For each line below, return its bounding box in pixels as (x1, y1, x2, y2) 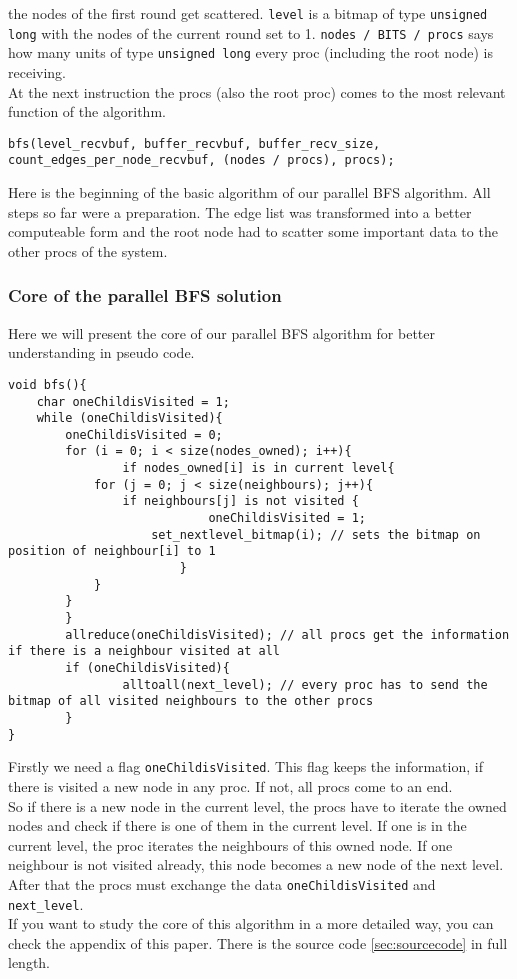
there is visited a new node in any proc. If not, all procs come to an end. (8, 775, 453, 796)
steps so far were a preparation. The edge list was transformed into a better (8, 201, 472, 222)
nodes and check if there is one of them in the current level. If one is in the (8, 815, 467, 836)
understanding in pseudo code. (8, 342, 195, 363)
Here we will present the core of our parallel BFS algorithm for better (8, 322, 435, 343)
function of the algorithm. (8, 101, 166, 122)
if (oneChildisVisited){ (65, 661, 230, 675)
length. (8, 952, 51, 973)
